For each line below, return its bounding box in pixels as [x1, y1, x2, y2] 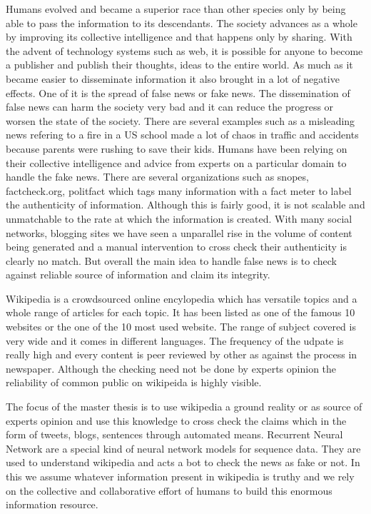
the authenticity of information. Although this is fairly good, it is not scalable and [6, 197, 365, 212]
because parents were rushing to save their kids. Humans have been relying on [6, 141, 347, 156]
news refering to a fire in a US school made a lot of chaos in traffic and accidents [6, 127, 359, 142]
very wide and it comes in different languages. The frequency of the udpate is [6, 333, 344, 348]
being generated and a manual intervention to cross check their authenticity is [6, 239, 347, 254]
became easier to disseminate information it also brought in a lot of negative [6, 71, 340, 86]
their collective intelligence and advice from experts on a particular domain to [6, 155, 347, 170]
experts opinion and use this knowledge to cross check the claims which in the [6, 413, 347, 428]
